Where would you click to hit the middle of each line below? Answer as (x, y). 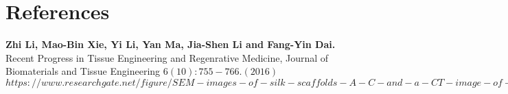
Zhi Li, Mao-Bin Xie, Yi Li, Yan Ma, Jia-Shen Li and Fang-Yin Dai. (171, 44)
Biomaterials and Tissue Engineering (83, 71)
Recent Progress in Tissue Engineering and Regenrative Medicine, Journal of (167, 57)
